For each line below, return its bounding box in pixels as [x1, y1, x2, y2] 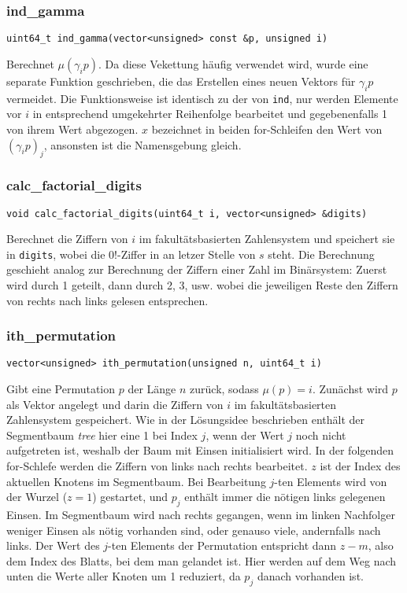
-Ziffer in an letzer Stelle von [117, 245, 256, 262]
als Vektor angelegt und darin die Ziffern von [6, 396, 224, 412]
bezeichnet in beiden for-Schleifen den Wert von [151, 120, 383, 137]
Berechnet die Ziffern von [6, 230, 128, 247]
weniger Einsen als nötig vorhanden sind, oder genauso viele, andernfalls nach [6, 521, 381, 538]
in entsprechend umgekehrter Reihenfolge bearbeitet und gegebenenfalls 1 [32, 105, 388, 122]
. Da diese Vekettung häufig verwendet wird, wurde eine [98, 55, 368, 72]
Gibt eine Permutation [6, 381, 116, 397]
